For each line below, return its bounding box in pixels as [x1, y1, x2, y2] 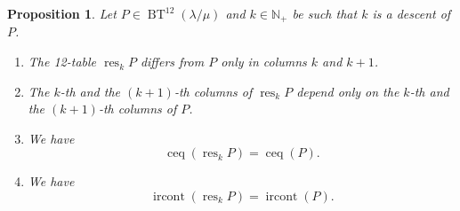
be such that [292, 4, 358, 22]
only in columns [221, 52, 307, 71]
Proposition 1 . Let [7, 4, 117, 22]
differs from [140, 52, 205, 71]
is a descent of [372, 4, 451, 22]
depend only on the [296, 82, 399, 100]
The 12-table [28, 52, 97, 71]
